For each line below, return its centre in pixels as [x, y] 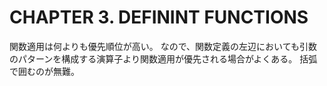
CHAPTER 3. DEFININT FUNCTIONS [159, 17]
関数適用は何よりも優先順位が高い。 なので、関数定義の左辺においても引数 [163, 46]
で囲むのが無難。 [44, 71]
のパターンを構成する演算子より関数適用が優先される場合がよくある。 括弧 [163, 58]
